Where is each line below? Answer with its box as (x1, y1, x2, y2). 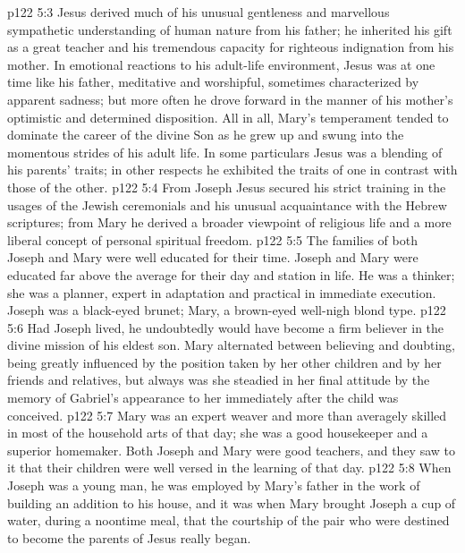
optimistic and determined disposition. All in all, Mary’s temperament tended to (7, 107, 449, 126)
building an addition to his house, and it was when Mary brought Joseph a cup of (7, 493, 456, 512)
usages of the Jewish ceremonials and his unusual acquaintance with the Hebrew (7, 195, 447, 214)
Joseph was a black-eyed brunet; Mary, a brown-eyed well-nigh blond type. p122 (7, 301, 446, 319)
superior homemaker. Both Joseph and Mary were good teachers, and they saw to (7, 440, 456, 459)
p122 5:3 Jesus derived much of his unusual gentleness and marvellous (7, 3, 390, 21)
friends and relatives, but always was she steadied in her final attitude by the (7, 370, 430, 389)
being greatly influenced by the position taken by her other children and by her (7, 353, 442, 371)
